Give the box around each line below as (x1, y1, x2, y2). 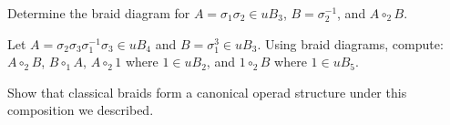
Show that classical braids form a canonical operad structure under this (7, 82, 407, 101)
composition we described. (7, 100, 154, 120)
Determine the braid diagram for (7, 4, 190, 22)
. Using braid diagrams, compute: (257, 34, 444, 53)
